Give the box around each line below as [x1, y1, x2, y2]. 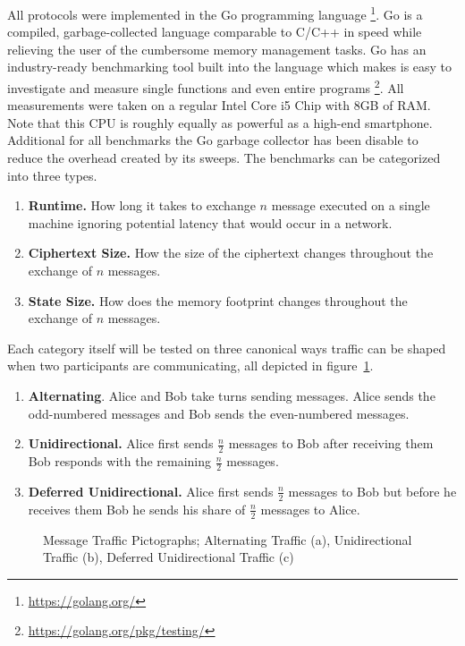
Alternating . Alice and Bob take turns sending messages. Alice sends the [28, 387, 435, 404]
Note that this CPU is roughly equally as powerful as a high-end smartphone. [7, 113, 433, 132]
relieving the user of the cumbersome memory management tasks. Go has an [7, 39, 427, 58]
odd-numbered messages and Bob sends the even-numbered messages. [28, 404, 410, 422]
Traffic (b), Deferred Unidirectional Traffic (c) [43, 548, 294, 566]
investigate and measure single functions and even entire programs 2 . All [7, 76, 404, 97]
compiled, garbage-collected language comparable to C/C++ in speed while [7, 22, 422, 41]
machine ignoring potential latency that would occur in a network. [28, 213, 393, 232]
